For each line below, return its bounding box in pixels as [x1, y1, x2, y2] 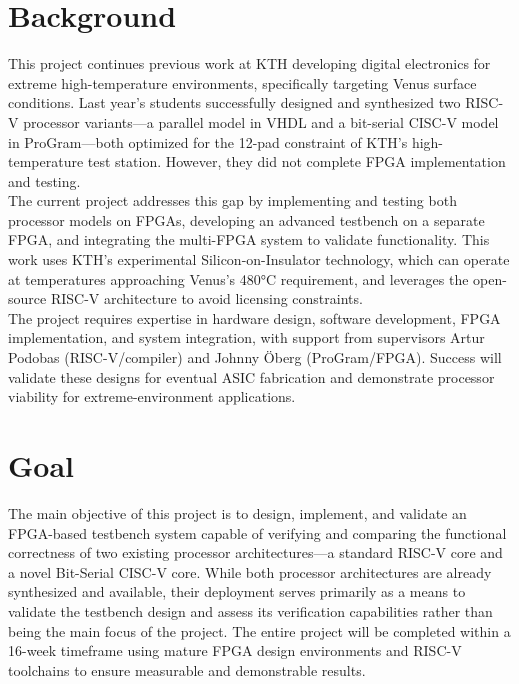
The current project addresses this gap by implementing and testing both [8, 190, 457, 211]
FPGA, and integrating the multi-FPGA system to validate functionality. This [8, 229, 490, 250]
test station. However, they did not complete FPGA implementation [87, 151, 506, 172]
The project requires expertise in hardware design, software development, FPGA [8, 307, 501, 328]
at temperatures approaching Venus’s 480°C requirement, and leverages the [8, 268, 469, 289]
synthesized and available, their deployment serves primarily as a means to [8, 581, 466, 602]
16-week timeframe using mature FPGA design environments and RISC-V [8, 640, 462, 661]
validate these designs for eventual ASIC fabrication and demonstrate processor [8, 366, 495, 387]
